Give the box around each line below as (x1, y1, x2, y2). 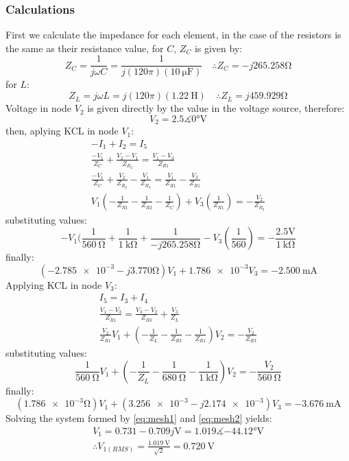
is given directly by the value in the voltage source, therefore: (87, 101, 345, 115)
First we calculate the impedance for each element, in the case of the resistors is (5, 27, 341, 42)
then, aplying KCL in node (5, 123, 119, 138)
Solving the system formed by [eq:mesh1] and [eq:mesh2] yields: (5, 411, 272, 425)
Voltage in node (5, 101, 72, 115)
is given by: (194, 40, 243, 55)
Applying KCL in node (5, 277, 102, 292)
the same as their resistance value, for (5, 40, 164, 55)
